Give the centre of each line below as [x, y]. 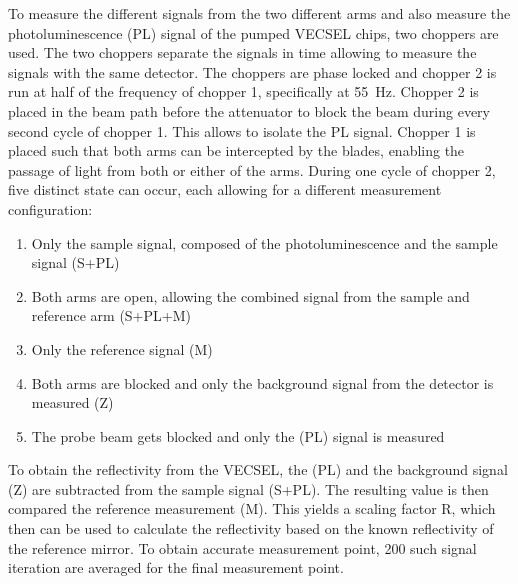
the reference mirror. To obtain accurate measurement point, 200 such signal [242, 547]
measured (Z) [72, 402]
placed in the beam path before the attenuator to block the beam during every [249, 110]
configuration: [50, 208]
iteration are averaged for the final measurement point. [176, 567]
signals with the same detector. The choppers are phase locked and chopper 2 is [252, 71]
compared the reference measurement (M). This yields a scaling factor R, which [252, 508]
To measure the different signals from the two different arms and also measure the [259, 13]
